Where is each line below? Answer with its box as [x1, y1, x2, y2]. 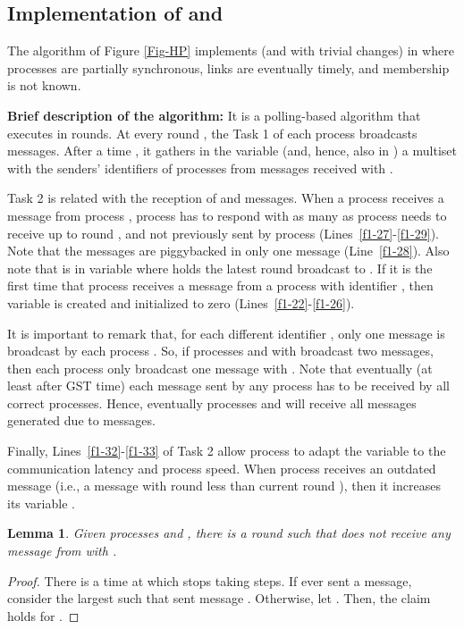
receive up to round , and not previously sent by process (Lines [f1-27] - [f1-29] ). [7, 223, 439, 242]
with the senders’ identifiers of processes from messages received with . [7, 158, 393, 177]
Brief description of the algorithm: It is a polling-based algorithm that [7, 105, 421, 124]
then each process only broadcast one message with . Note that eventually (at [7, 358, 433, 377]
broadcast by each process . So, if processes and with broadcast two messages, [7, 341, 434, 360]
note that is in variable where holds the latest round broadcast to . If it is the [7, 258, 433, 277]
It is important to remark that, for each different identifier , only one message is [7, 323, 445, 342]
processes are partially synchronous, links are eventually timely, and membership [7, 58, 450, 77]
